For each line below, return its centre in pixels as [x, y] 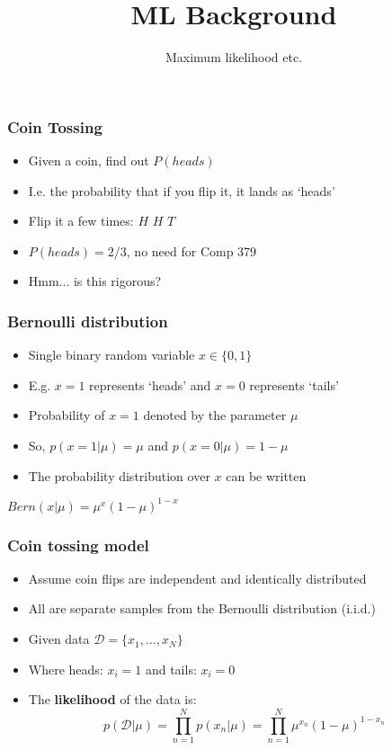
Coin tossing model [78, 545]
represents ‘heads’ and [150, 384]
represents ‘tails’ [294, 384]
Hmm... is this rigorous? [95, 281]
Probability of [67, 415]
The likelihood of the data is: [112, 699]
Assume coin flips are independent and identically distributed [197, 578]
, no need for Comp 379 [192, 250]
